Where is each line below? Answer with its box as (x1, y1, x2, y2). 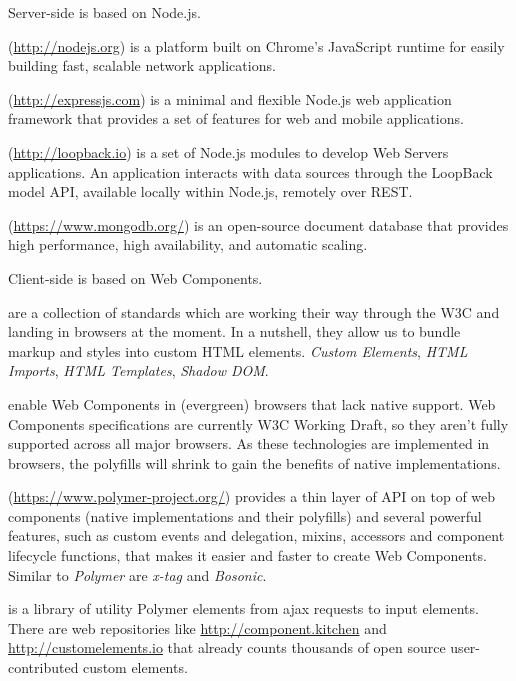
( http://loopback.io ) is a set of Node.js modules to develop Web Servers (8, 141, 449, 162)
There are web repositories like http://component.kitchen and (8, 617, 387, 638)
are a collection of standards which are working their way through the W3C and (8, 301, 500, 322)
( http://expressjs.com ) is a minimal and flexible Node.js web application (8, 88, 452, 109)
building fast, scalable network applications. (8, 55, 276, 76)
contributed (8, 657, 79, 678)
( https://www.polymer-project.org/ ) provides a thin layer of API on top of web (8, 486, 496, 507)
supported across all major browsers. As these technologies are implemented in (8, 433, 490, 454)
